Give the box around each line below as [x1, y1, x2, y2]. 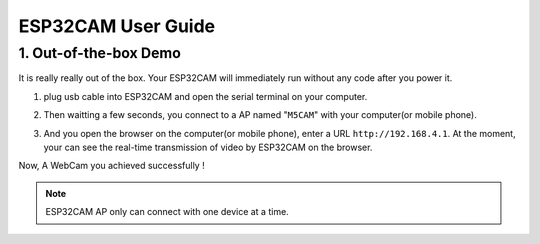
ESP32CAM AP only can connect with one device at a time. [45, 206, 289, 218]
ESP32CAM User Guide [18, 15, 216, 37]
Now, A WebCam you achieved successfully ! [18, 160, 205, 172]
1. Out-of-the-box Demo [18, 44, 182, 62]
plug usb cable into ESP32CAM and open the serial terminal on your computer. [43, 90, 368, 102]
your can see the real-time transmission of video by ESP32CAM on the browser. [43, 141, 373, 153]
